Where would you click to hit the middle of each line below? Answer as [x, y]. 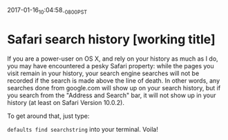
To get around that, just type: [48, 116]
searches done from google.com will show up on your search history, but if [114, 88]
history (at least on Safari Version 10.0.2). [66, 102]
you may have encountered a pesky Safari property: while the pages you [111, 66]
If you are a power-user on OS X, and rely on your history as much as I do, [113, 59]
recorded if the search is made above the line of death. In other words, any [114, 80]
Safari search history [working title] [111, 39]
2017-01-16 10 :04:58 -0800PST [47, 11]
